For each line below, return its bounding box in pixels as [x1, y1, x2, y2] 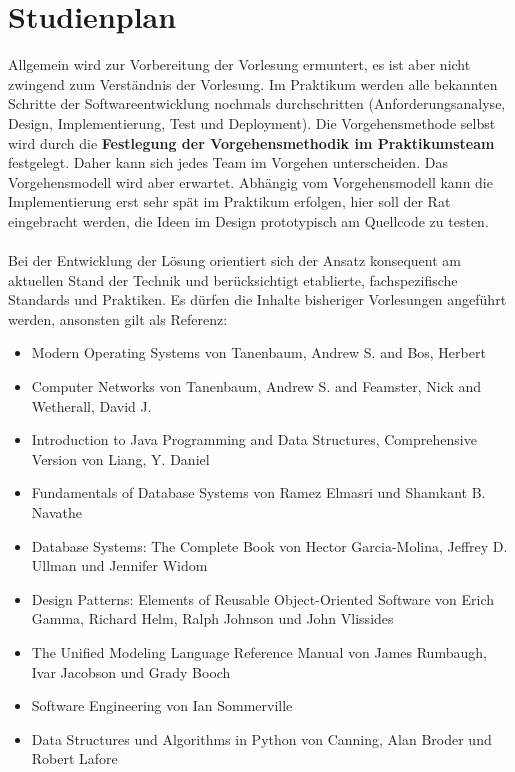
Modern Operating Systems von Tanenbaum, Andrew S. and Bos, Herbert [31, 342, 486, 363]
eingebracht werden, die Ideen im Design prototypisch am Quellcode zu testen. [8, 210, 489, 231]
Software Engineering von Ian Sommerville [31, 695, 293, 716]
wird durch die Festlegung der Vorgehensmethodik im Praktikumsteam [8, 132, 495, 153]
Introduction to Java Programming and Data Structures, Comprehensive [31, 429, 477, 450]
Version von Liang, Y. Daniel [31, 448, 210, 469]
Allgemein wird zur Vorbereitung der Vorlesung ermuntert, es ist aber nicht [8, 54, 471, 75]
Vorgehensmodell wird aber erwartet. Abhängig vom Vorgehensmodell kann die [8, 171, 493, 192]
